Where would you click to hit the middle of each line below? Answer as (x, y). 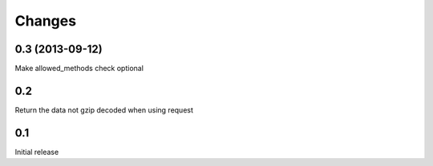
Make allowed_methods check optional (79, 69)
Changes (45, 21)
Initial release (37, 152)
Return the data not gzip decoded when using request (104, 110)
